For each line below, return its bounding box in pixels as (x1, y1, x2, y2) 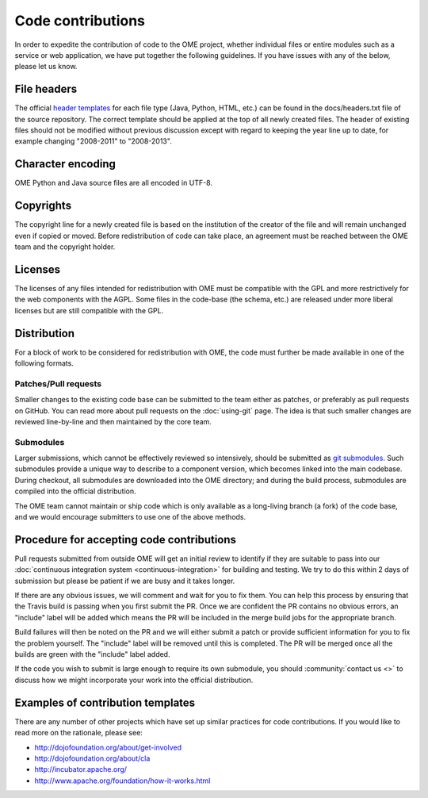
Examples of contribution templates (14, 696, 196, 709)
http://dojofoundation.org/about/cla (34, 754, 151, 763)
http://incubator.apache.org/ (34, 765, 127, 774)
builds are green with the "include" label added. (14, 650, 170, 659)
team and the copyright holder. (14, 242, 116, 251)
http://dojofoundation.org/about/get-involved (34, 742, 182, 752)
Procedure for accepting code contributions (14, 532, 237, 547)
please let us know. (14, 62, 78, 71)
